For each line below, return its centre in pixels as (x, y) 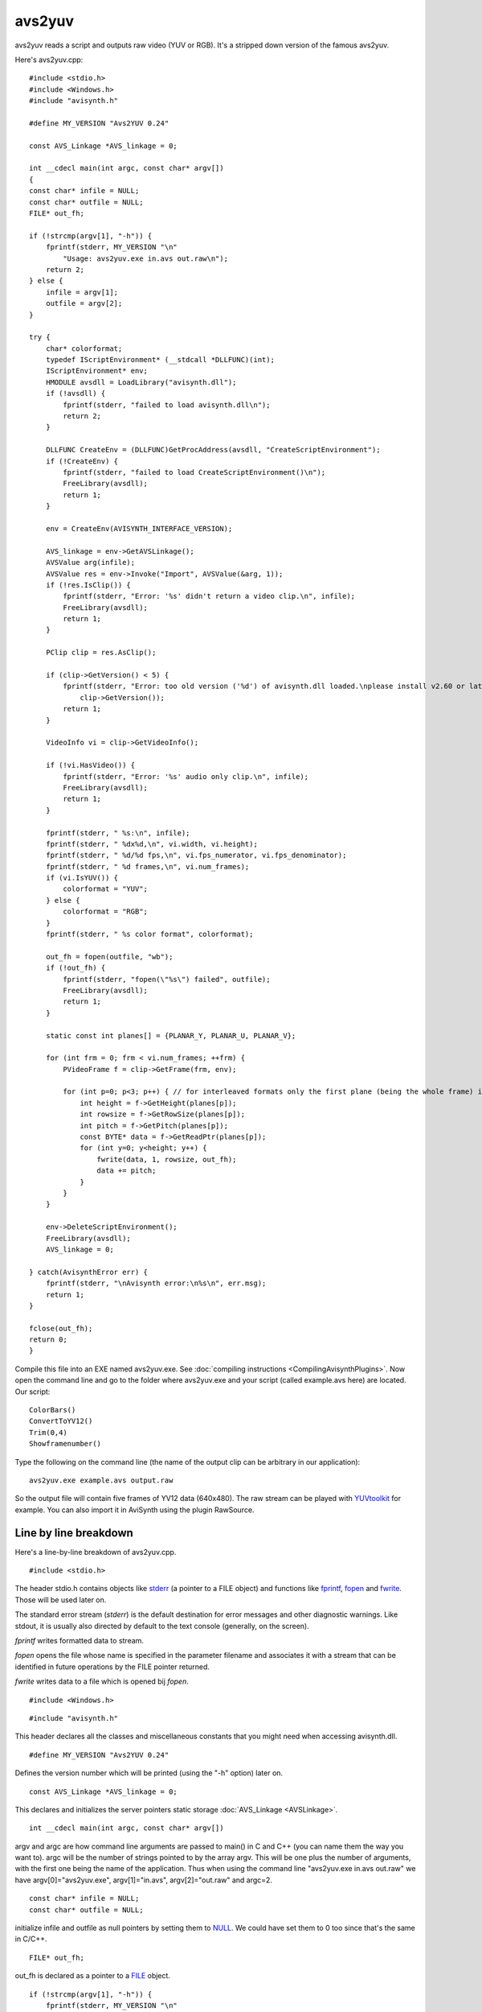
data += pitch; (127, 1171)
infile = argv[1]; (82, 292)
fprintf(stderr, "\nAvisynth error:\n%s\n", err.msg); (156, 1283)
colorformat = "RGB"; (106, 912)
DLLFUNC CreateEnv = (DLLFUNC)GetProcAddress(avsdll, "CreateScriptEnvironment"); (213, 450)
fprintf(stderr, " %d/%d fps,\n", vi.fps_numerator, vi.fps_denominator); (196, 856)
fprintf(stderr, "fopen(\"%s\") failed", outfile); (167, 979)
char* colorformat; (84, 348)
